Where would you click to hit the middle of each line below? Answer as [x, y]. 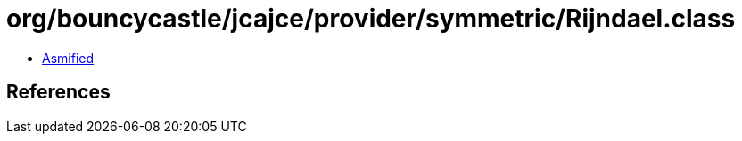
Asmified [68, 58]
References [58, 92]
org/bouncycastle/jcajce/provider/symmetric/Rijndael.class [371, 19]
